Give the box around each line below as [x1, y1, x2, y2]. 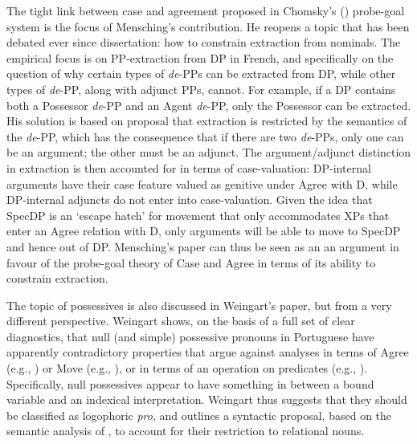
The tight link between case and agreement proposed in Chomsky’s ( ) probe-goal [6, 2, 405, 18]
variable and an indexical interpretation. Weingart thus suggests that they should [6, 391, 407, 408]
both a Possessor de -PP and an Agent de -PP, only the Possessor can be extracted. [6, 96, 411, 113]
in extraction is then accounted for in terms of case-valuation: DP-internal [6, 159, 371, 176]
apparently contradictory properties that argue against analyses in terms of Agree [6, 344, 409, 360]
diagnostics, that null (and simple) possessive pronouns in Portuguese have [6, 328, 374, 344]
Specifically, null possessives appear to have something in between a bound [6, 375, 374, 392]
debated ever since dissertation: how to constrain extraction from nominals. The [6, 34, 401, 51]
